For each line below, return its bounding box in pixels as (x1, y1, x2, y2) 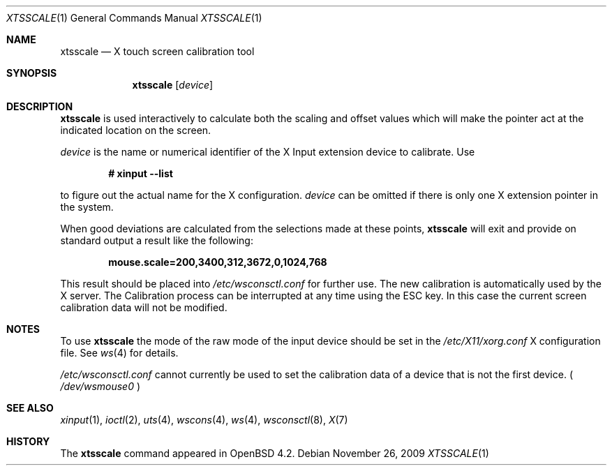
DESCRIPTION (6, 100, 73, 112)
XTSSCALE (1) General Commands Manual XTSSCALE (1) (6, 12, 262, 24)
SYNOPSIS (6, 67, 57, 79)
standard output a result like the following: (60, 234, 253, 246)
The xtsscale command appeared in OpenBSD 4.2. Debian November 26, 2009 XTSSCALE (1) (60, 447, 489, 459)
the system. (60, 201, 114, 213)
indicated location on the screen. (60, 124, 211, 136)
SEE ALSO (6, 402, 54, 414)
